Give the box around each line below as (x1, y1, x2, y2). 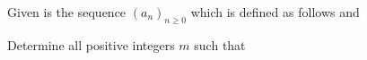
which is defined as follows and (190, 3, 360, 21)
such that (194, 35, 246, 54)
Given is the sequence (7, 3, 127, 21)
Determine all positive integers (7, 35, 175, 54)
